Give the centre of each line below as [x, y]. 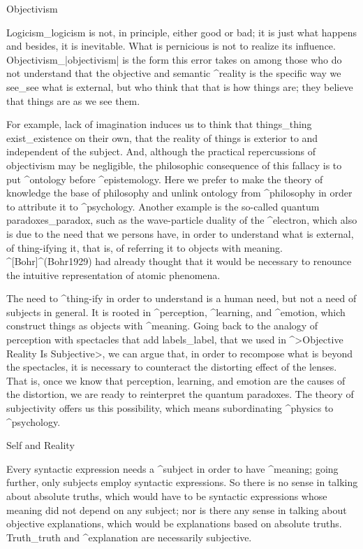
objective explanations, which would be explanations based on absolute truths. [174, 523]
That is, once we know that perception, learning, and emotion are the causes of [176, 380]
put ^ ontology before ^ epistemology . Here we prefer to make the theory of [165, 179]
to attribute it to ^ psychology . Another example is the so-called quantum [163, 206]
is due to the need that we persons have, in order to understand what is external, [180, 233]
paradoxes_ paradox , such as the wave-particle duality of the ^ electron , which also [182, 220]
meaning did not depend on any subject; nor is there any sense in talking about [177, 509]
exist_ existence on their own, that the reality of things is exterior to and [162, 137]
